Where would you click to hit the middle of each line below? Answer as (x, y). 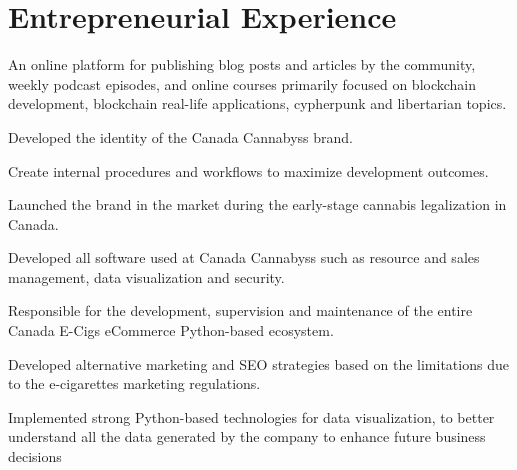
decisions (35, 456)
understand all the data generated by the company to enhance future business (247, 436)
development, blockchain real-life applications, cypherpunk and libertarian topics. (257, 103)
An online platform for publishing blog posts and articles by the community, (242, 64)
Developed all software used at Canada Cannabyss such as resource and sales (244, 257)
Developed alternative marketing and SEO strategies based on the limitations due (258, 363)
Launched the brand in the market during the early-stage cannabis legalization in (257, 204)
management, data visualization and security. (146, 276)
